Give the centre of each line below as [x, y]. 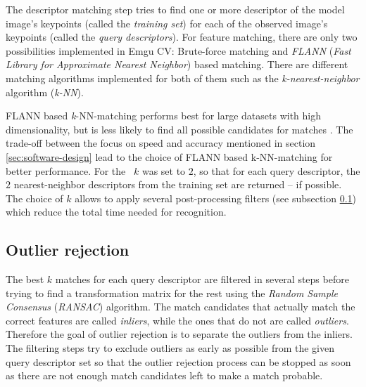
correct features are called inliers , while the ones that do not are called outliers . [177, 320]
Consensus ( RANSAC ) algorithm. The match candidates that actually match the [181, 307]
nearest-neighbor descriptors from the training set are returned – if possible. [178, 184]
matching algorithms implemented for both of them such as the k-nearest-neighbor [183, 78]
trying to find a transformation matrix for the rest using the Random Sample [172, 293]
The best [25, 279]
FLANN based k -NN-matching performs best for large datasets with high [163, 116]
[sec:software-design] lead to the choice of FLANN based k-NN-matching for [169, 156]
